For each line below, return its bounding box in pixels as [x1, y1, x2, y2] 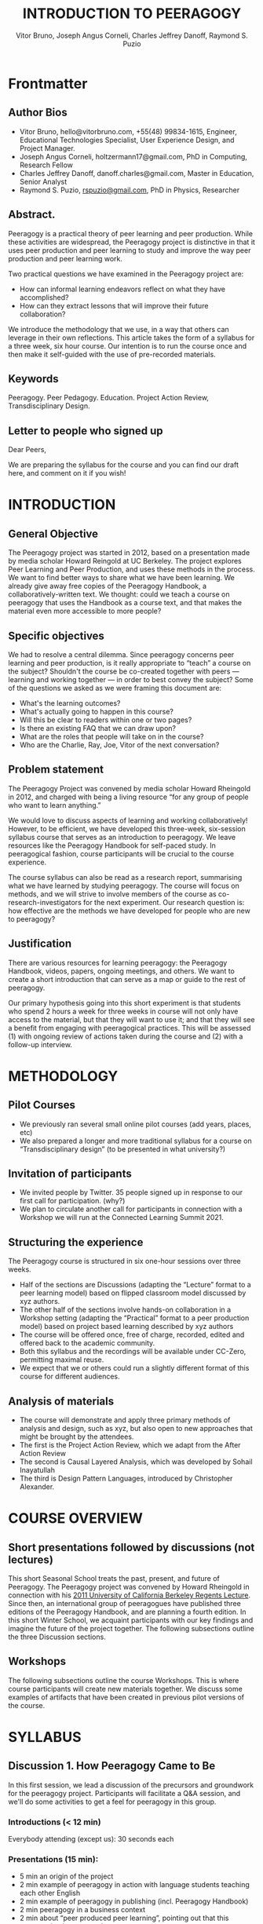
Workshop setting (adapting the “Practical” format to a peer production [19, 1313, 250, 1323]
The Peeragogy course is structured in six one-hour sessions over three [8, 1257, 241, 1266]
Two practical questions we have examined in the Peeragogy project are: [8, 268, 244, 279]
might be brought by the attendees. [19, 1432, 134, 1441]
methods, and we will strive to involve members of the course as [8, 889, 217, 899]
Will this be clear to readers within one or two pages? [19, 715, 192, 725]
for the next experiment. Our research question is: [82, 897, 245, 907]
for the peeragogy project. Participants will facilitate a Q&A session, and [8, 1788, 241, 1798]
